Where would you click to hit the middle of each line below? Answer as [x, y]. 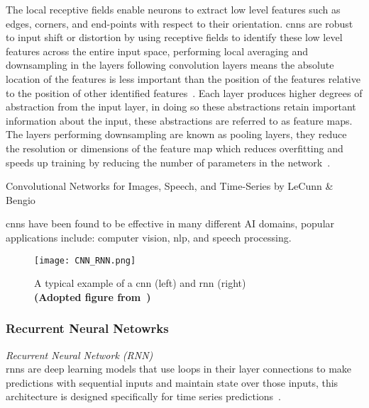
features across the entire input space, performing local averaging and [157, 51]
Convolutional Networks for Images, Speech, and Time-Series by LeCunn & [170, 186]
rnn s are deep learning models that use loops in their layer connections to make [179, 369]
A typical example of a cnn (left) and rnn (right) [140, 283]
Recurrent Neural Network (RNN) [79, 355]
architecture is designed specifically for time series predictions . [143, 396]
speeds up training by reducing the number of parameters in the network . [168, 162]
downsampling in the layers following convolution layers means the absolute [170, 65]
